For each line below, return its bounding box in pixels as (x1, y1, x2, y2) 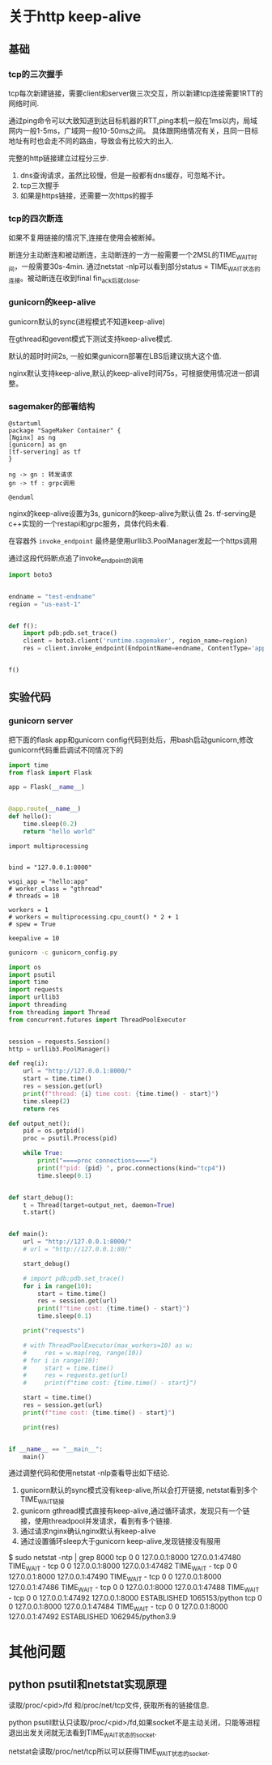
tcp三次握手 (19, 180, 60, 190)
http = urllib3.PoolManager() (8, 1045, 111, 1053)
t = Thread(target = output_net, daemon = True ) (23, 1200, 176, 1209)
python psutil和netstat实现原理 (8, 1678, 168, 1691)
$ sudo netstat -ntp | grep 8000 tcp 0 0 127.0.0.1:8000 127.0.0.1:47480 (8, 1553, 241, 1562)
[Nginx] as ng (8, 434, 57, 442)
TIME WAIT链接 (19, 1494, 65, 1507)
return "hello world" (23, 827, 96, 835)
